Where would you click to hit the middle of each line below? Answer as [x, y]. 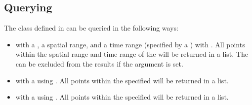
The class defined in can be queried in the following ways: [91, 28]
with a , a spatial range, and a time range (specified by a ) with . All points [130, 44]
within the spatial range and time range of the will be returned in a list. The [132, 54]
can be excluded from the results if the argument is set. [99, 63]
